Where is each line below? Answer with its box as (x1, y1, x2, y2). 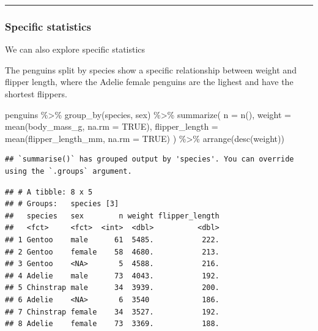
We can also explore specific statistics (5, 43, 146, 56)
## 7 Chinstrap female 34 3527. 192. (5, 307, 220, 316)
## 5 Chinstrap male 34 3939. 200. (5, 283, 220, 292)
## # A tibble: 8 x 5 (5, 187, 93, 196)
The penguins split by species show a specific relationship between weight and (5, 63, 297, 76)
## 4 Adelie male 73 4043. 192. (5, 271, 220, 280)
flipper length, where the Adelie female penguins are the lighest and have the (5, 75, 294, 88)
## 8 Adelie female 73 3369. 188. (5, 319, 220, 329)
